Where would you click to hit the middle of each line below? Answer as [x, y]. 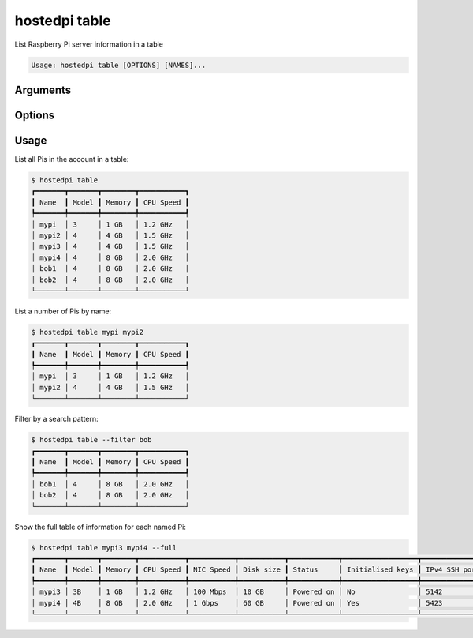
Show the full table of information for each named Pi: [101, 527]
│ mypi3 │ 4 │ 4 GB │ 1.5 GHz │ [110, 246]
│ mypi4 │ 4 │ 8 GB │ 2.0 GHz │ [110, 257]
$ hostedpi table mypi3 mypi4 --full [104, 548]
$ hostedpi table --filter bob [92, 440]
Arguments [43, 90]
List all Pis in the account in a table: [72, 159]
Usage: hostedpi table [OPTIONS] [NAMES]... [119, 65]
